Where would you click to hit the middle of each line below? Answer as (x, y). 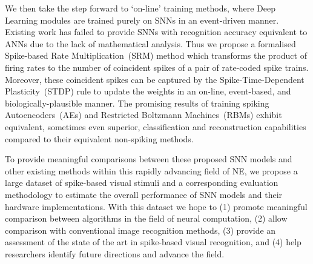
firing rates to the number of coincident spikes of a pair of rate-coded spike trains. (157, 67)
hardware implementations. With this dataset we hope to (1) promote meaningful (156, 206)
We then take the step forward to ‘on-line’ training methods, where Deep (140, 8)
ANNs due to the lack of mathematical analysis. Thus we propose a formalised (150, 43)
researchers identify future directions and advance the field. (115, 253)
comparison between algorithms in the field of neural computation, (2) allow (146, 218)
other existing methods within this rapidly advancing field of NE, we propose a (151, 170)
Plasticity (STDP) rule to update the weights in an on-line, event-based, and (148, 91)
